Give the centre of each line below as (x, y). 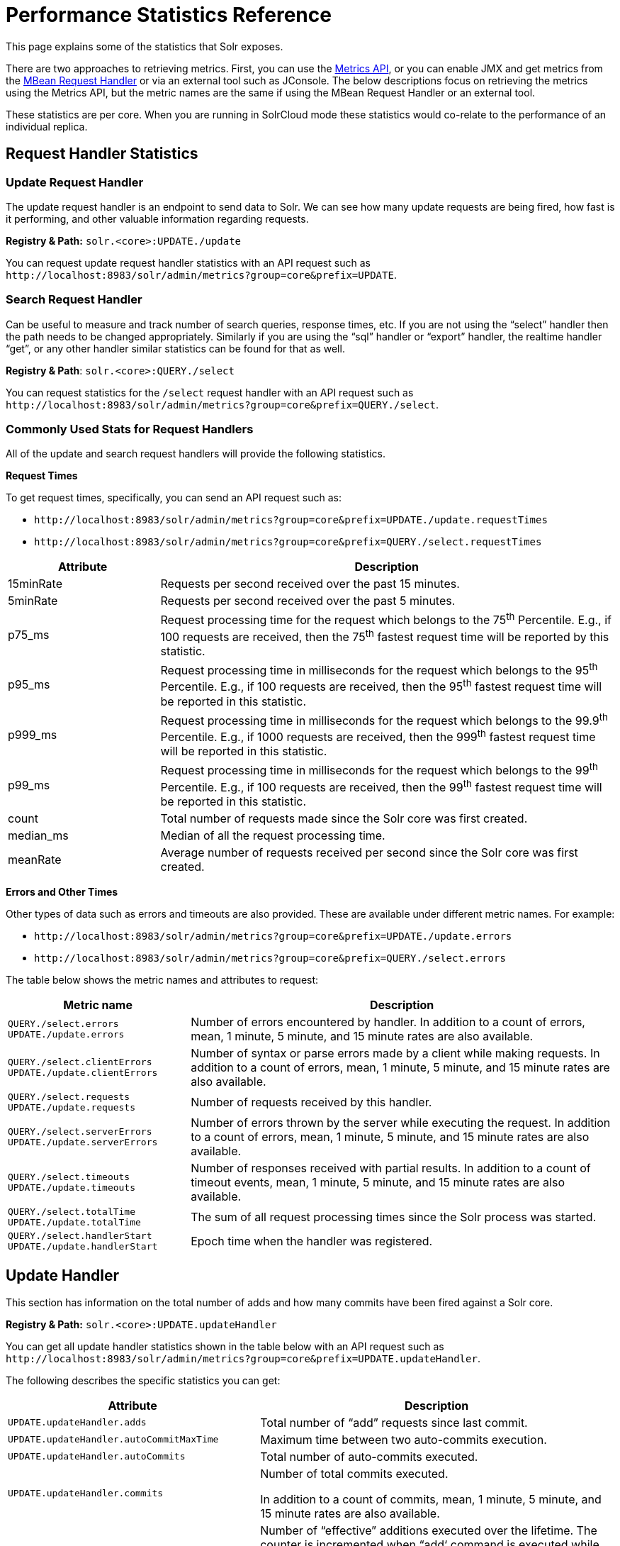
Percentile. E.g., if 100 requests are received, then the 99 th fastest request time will (381, 786)
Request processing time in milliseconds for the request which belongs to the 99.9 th (384, 719)
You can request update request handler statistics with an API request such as (188, 262)
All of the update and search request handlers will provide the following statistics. (196, 454)
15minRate (35, 584)
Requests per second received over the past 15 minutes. (310, 584)
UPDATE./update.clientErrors (83, 1073)
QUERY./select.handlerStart (80, 1236)
